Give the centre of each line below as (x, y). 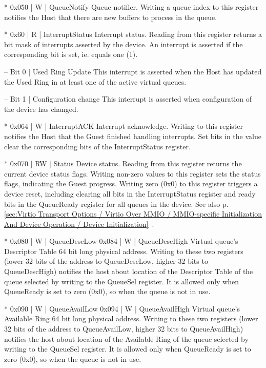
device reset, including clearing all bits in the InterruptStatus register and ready (130, 193)
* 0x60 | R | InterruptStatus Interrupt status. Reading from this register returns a (133, 34)
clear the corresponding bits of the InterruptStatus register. (97, 146)
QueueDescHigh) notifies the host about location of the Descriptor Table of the (129, 271)
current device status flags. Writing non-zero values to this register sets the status (132, 173)
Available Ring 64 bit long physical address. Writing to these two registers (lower (131, 318)
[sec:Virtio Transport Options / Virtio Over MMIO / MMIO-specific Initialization (133, 214)
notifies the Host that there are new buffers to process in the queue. (111, 17)
